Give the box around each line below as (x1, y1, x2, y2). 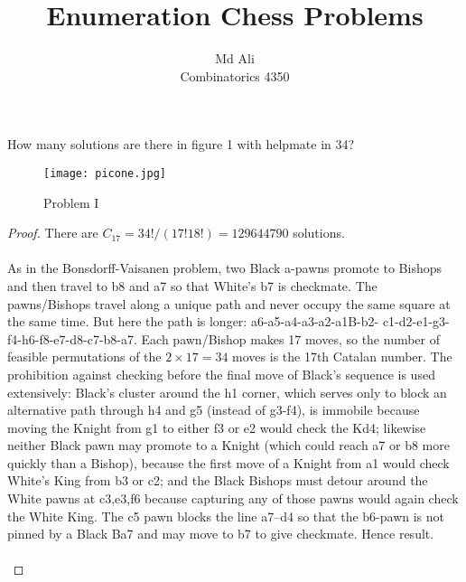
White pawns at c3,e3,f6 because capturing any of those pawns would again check (7, 489, 459, 508)
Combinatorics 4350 (180, 66, 290, 85)
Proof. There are (7, 223, 98, 242)
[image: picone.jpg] (43, 166, 167, 180)
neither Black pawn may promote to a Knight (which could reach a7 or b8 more (7, 436, 450, 455)
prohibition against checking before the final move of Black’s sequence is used (7, 364, 435, 383)
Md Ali (215, 49, 255, 68)
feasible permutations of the (7, 347, 162, 366)
